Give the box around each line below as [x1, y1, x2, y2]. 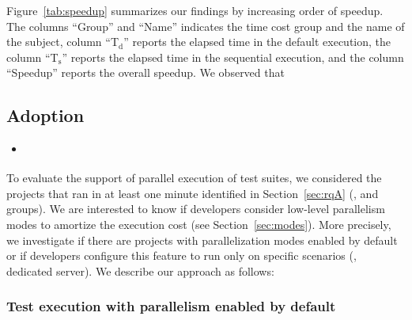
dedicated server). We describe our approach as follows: [6, 262, 274, 279]
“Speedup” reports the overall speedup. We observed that [6, 64, 285, 81]
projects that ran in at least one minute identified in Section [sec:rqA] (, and [6, 185, 379, 201]
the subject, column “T [6, 33, 119, 50]
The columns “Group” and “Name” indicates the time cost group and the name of [6, 17, 405, 34]
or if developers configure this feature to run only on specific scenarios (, [6, 247, 357, 264]
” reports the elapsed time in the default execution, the [123, 33, 391, 50]
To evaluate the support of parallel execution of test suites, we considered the [6, 170, 382, 186]
